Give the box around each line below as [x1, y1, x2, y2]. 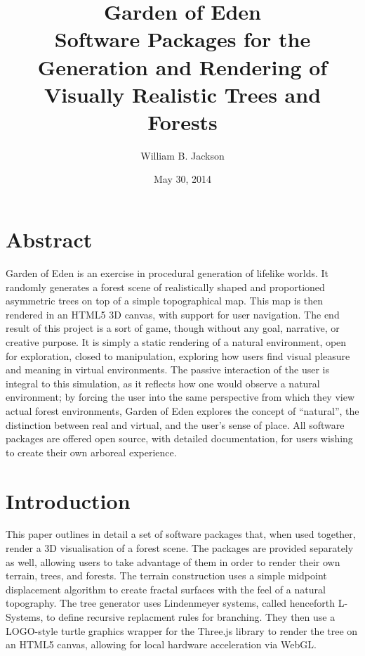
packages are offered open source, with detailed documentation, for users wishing [6, 431, 353, 446]
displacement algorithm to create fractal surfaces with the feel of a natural [6, 581, 326, 596]
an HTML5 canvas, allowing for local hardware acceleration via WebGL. [6, 637, 317, 652]
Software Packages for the [54, 25, 311, 53]
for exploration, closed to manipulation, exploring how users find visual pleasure [6, 348, 350, 363]
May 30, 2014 [153, 172, 212, 186]
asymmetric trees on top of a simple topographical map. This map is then [6, 293, 323, 308]
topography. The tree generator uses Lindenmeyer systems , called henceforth [6, 596, 336, 610]
